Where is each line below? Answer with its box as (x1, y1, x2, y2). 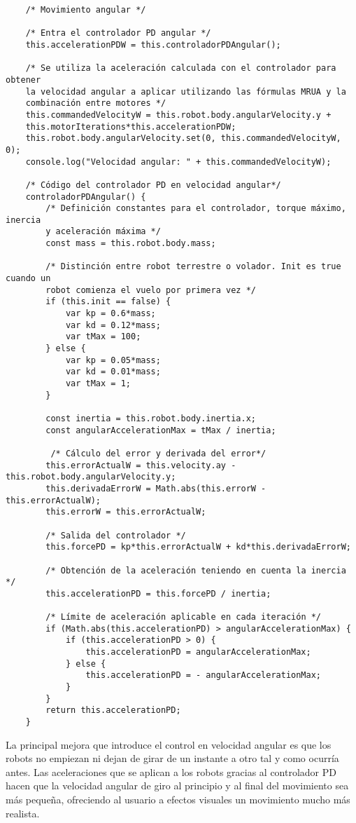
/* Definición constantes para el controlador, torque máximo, (45, 203, 346, 214)
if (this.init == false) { (45, 297, 171, 307)
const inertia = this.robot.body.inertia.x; (45, 413, 256, 423)
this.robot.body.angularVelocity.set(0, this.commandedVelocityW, (25, 133, 341, 144)
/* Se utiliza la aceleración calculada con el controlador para (25, 63, 336, 74)
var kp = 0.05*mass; (65, 355, 161, 365)
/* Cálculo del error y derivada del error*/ (50, 448, 266, 458)
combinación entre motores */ (25, 98, 166, 109)
